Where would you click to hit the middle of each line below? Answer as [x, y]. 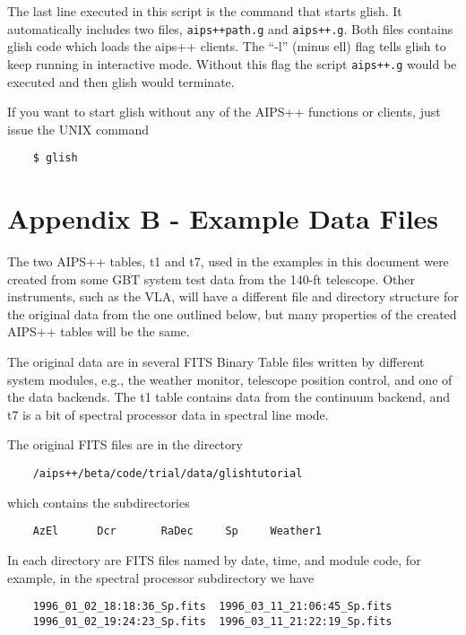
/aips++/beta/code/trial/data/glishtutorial [168, 474]
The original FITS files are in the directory [125, 444]
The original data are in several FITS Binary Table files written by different [216, 362]
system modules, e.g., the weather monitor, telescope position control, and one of [230, 379]
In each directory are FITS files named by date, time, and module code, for [214, 559]
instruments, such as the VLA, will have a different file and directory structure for [233, 296]
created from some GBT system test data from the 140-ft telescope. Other [211, 278]
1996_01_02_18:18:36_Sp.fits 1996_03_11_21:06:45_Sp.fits [212, 607]
